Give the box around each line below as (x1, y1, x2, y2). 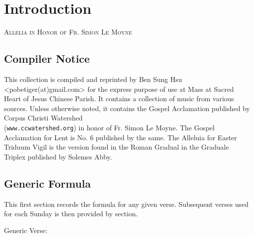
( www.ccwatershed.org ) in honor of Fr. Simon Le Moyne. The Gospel (4, 122, 215, 132)
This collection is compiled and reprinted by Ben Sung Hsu (4, 74, 182, 84)
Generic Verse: (4, 225, 48, 235)
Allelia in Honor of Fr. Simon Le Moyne (4, 27, 132, 37)
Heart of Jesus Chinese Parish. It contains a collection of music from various (4, 93, 234, 104)
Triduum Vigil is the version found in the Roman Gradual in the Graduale (4, 142, 229, 152)
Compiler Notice (4, 51, 90, 66)
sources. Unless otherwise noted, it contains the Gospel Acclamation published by (4, 103, 250, 113)
